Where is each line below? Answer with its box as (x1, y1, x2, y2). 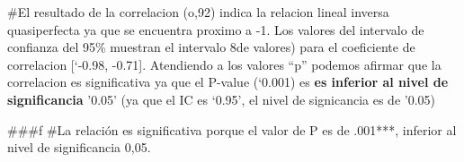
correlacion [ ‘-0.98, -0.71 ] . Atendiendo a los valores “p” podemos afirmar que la (7, 55, 442, 73)
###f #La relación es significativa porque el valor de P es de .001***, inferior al (7, 120, 457, 139)
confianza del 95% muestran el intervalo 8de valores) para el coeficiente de (7, 38, 415, 56)
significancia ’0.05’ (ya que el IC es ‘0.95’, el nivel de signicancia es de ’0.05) (7, 90, 436, 108)
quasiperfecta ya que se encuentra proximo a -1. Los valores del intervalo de (7, 20, 424, 38)
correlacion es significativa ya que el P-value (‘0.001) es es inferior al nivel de (7, 72, 449, 91)
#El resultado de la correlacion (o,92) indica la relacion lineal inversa (7, 3, 389, 21)
